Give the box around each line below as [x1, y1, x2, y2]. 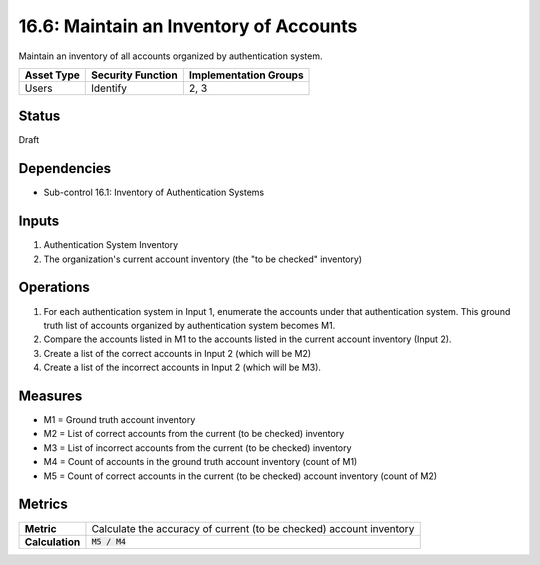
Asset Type [24, 68, 80, 82]
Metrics [18, 496, 69, 513]
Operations [18, 279, 90, 296]
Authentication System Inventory [43, 239, 179, 251]
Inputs [18, 213, 60, 230]
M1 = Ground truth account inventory [43, 414, 196, 426]
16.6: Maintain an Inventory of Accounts [18, 15, 358, 37]
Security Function [91, 68, 179, 82]
